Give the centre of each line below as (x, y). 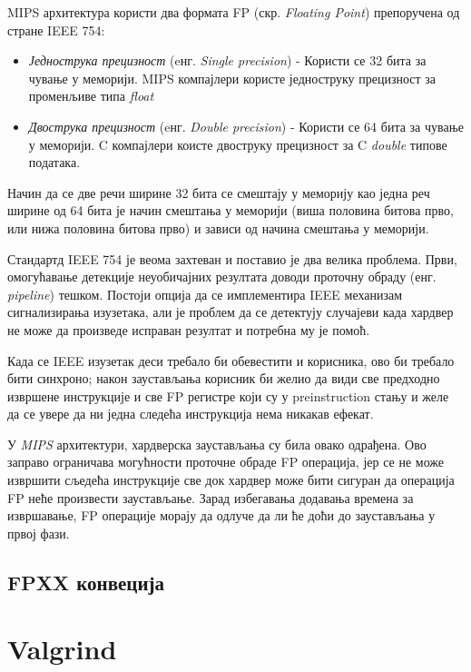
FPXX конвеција (86, 582)
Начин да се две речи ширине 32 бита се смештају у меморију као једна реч (219, 192)
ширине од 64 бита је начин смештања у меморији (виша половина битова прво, (231, 210)
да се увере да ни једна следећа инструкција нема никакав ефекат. (191, 414)
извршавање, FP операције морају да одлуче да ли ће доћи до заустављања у (221, 515)
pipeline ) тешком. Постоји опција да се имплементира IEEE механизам (205, 294)
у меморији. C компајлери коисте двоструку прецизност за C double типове (238, 144)
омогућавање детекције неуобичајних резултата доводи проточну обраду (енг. (222, 277)
